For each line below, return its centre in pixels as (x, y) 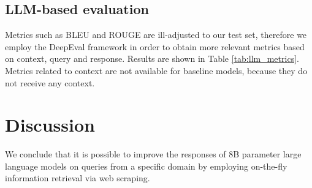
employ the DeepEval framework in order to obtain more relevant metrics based (155, 46)
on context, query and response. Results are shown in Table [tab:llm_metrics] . (152, 58)
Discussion (50, 125)
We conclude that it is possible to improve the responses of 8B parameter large (153, 154)
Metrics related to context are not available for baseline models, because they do (156, 70)
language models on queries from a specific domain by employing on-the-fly (146, 166)
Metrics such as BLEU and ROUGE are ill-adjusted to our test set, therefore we (156, 35)
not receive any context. (50, 82)
